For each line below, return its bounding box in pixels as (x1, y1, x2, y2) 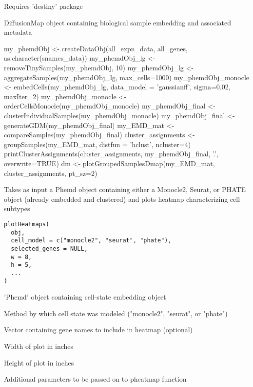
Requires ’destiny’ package (4, 1, 83, 11)
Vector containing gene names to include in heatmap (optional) (4, 324, 193, 335)
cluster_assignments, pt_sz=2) (4, 168, 97, 178)
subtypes (4, 203, 30, 214)
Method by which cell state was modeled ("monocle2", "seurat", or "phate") (4, 308, 228, 318)
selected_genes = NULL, (11, 245, 88, 252)
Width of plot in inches (4, 341, 74, 351)
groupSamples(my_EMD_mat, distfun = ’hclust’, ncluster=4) (4, 139, 191, 149)
